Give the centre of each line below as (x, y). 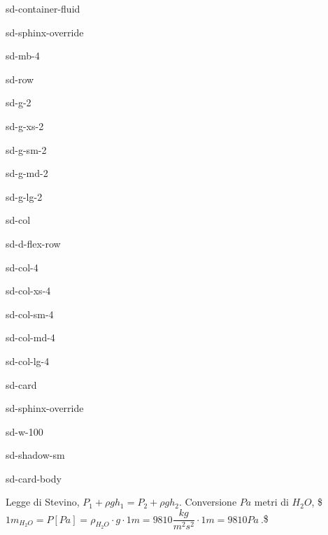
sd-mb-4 (23, 56)
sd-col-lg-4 (28, 361)
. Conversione (208, 502)
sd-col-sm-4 (30, 314)
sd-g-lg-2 (24, 196)
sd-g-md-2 (27, 173)
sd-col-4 (22, 267)
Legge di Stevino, (43, 502)
